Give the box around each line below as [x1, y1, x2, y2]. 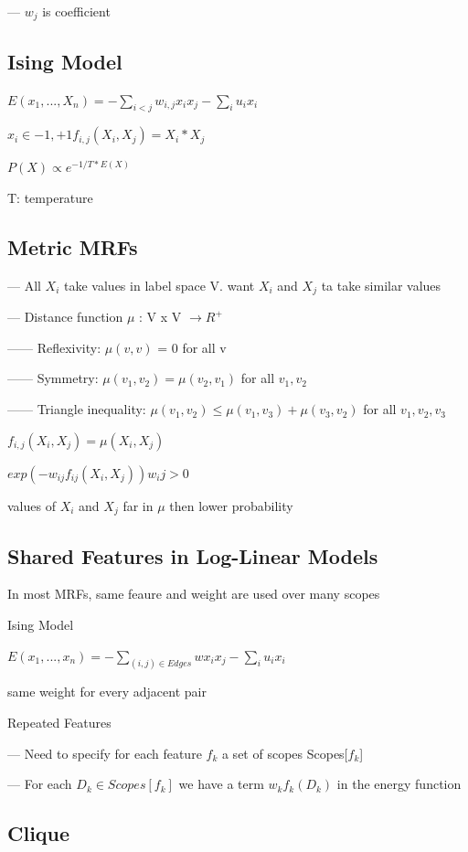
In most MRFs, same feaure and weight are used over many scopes [7, 584, 380, 603]
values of [7, 495, 56, 515]
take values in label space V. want [64, 275, 255, 294]
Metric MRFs [7, 233, 138, 261]
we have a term [178, 774, 264, 793]
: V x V [139, 307, 182, 326]
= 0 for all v [157, 337, 227, 357]
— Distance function [7, 307, 123, 326]
